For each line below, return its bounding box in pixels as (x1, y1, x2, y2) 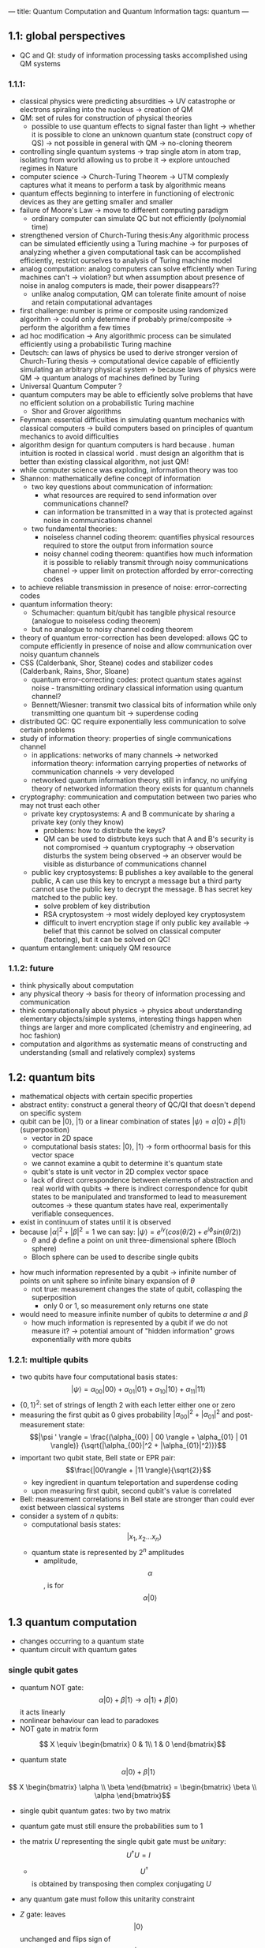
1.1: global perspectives (8, 29, 126, 43)
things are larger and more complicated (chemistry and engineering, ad (19, 1023, 252, 1032)
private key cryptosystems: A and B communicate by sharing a (31, 809, 235, 819)
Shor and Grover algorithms (31, 406, 122, 417)
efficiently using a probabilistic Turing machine (19, 339, 172, 350)
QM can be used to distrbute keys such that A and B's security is (43, 834, 255, 843)
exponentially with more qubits (31, 1334, 132, 1344)
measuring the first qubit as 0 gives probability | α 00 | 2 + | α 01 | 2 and (19, 1408, 234, 1421)
